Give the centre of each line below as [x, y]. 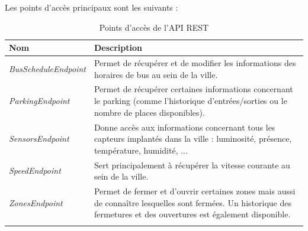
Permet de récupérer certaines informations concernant [193, 89]
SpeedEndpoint [35, 170]
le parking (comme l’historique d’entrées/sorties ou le [190, 101]
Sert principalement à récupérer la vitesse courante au [192, 165]
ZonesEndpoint [36, 202]
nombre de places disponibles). [149, 112]
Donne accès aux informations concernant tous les [185, 127]
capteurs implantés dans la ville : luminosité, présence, [193, 139]
